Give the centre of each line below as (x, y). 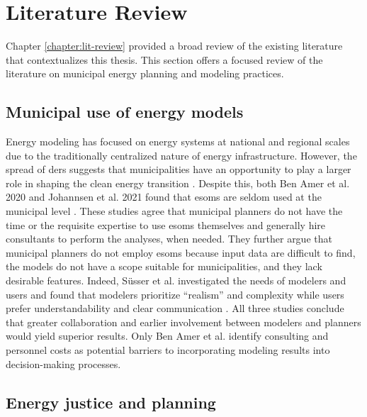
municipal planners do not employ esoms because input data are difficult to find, (181, 252)
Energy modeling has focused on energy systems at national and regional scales (178, 141)
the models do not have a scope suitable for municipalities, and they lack (164, 266)
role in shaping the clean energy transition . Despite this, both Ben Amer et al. (178, 183)
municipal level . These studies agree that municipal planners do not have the (174, 211)
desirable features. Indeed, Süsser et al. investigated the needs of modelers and (176, 280)
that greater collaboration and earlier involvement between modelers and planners (183, 322)
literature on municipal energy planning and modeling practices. (145, 73)
